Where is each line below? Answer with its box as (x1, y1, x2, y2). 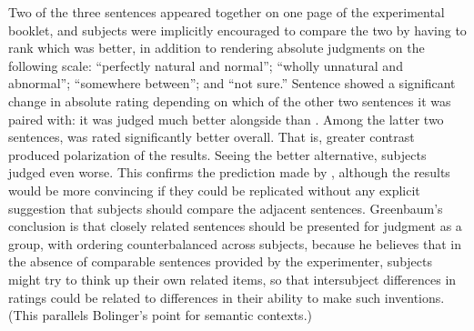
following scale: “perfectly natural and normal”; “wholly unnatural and (8, 55, 403, 75)
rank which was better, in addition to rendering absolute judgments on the (8, 38, 425, 57)
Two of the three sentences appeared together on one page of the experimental (8, 3, 445, 21)
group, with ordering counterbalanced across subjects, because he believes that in (8, 234, 462, 253)
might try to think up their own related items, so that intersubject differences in (8, 269, 457, 288)
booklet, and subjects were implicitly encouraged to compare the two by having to (8, 20, 467, 39)
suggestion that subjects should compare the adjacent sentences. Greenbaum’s (8, 198, 443, 217)
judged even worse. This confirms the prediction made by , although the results (8, 163, 450, 182)
